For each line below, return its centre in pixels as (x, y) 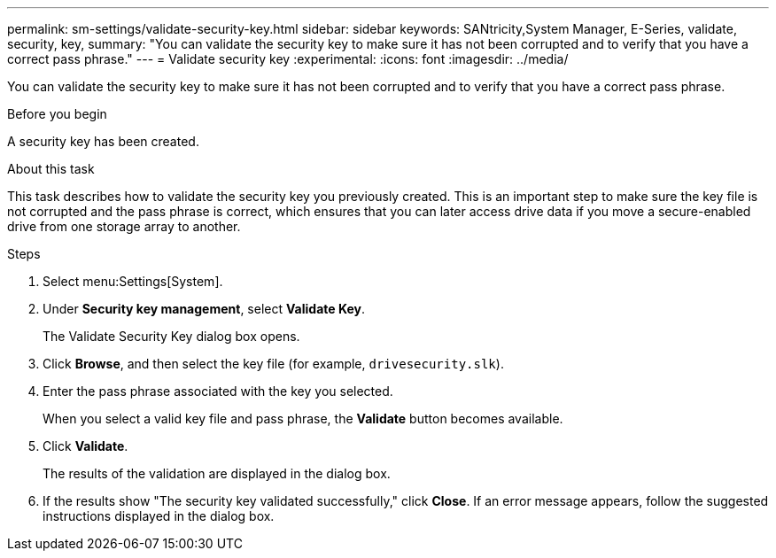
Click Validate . (85, 446)
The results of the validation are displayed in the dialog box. (217, 473)
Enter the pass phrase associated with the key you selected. (218, 391)
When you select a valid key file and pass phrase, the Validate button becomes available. (303, 418)
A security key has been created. (103, 141)
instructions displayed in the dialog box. (159, 516)
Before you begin (57, 114)
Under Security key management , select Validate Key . (204, 309)
